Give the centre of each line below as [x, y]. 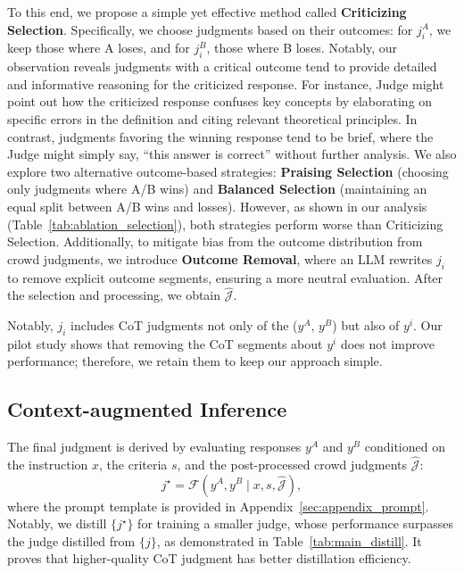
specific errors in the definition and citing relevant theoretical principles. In [212, 118]
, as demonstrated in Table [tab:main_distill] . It [289, 540]
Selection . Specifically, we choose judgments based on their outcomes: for [210, 29]
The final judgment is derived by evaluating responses [154, 447]
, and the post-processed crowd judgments [292, 464]
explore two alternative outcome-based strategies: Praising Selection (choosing [228, 171]
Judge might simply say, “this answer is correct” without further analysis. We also [232, 154]
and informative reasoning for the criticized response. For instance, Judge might [226, 83]
